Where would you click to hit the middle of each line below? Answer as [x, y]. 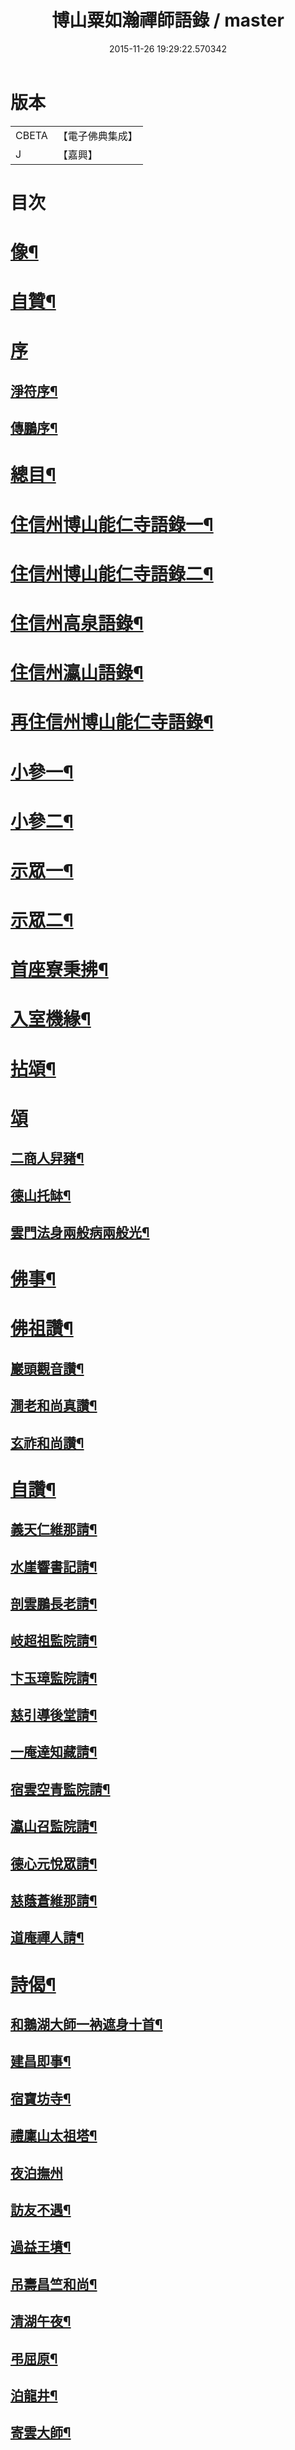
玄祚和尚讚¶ [47, 1442]
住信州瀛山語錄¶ [77, 673]
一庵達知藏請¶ [54, 1752]
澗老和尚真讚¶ [54, 1406]
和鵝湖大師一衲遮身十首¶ [86, 2024]
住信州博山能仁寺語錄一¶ [112, 524]
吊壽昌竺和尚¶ [54, 2284]
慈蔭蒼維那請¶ [54, 1901]
